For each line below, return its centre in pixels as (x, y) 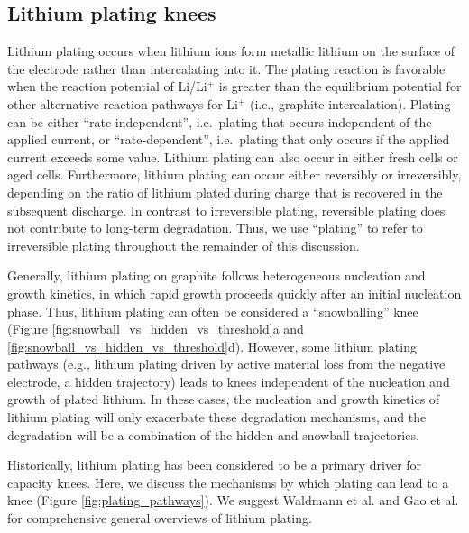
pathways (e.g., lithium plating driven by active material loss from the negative (226, 364)
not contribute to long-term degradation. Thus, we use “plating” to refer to (215, 228)
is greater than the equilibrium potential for (340, 86)
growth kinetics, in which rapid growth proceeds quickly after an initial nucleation (234, 293)
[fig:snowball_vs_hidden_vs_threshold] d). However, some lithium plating (212, 346)
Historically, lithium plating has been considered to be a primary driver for (215, 465)
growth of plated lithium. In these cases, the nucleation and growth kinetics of (224, 399)
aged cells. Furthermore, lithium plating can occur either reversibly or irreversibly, (234, 175)
